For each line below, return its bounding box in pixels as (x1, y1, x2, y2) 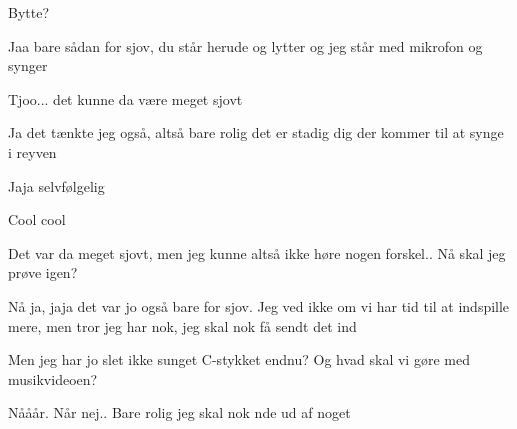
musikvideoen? (8, 368, 98, 389)
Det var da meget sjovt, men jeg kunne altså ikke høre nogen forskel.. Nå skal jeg (8, 242, 506, 263)
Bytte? (8, 2, 50, 22)
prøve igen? (8, 262, 78, 283)
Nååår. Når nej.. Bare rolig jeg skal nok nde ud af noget (8, 402, 351, 423)
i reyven (8, 141, 57, 162)
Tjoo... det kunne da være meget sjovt (8, 88, 243, 109)
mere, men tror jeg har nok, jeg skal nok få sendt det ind (8, 315, 357, 336)
